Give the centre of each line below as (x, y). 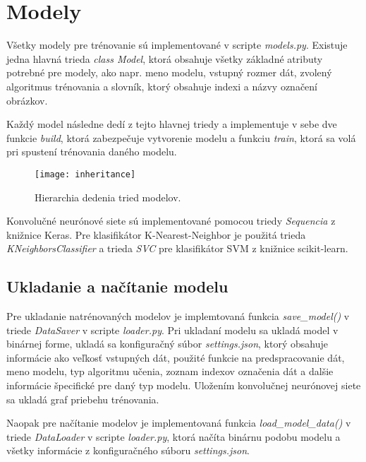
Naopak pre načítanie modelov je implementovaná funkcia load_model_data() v (179, 423)
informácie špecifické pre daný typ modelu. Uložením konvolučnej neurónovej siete (184, 385)
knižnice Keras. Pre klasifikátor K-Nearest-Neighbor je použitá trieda (156, 234)
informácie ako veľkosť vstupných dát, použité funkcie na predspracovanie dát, (176, 357)
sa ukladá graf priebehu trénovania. (83, 399)
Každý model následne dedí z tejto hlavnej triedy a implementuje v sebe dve (172, 124)
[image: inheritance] (85, 174)
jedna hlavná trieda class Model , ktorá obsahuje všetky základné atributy (165, 58)
